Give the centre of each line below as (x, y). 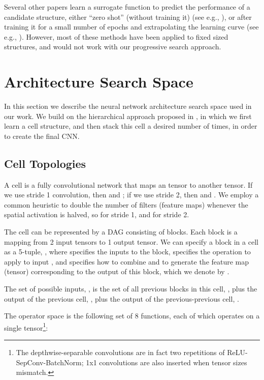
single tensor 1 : (26, 327)
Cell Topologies (45, 163)
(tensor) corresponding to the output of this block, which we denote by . (117, 271)
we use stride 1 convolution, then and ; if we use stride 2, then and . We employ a (131, 195)
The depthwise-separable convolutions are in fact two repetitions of (120, 352)
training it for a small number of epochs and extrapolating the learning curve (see (131, 27)
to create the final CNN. (42, 136)
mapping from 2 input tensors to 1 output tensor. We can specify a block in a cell (131, 241)
